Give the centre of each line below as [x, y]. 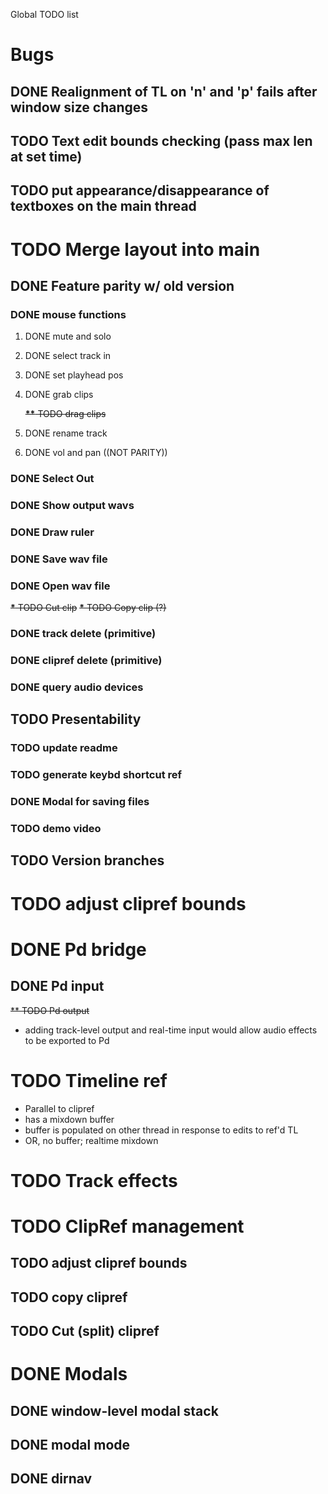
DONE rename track [66, 433]
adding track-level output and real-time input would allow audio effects [171, 1030]
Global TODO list [44, 14]
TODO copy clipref [69, 1297]
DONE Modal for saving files [80, 802]
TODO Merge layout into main [135, 249]
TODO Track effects [94, 1180]
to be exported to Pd [67, 1040]
